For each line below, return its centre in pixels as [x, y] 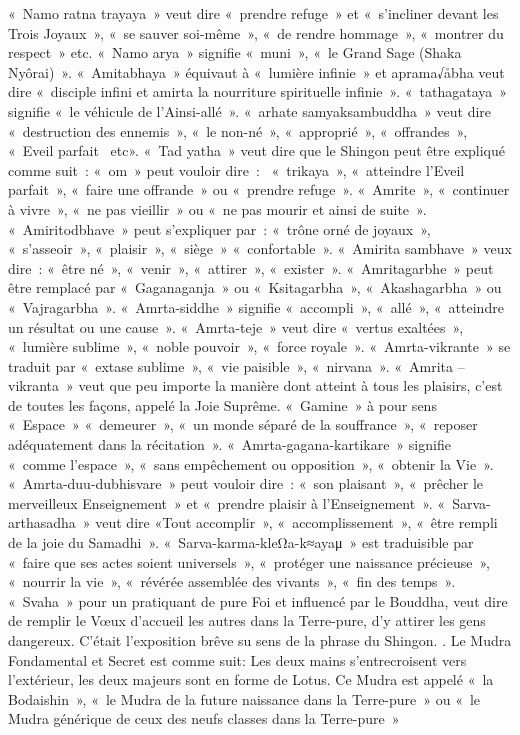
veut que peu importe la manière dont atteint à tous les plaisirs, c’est [290, 385]
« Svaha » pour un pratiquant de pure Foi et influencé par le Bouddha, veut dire [258, 600]
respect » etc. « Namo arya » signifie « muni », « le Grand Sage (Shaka [235, 52]
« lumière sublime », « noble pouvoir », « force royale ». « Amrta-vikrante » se [259, 346]
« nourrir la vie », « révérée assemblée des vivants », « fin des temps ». [232, 581]
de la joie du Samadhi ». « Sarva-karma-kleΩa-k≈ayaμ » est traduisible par [241, 542]
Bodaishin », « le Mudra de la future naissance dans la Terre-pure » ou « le [244, 698]
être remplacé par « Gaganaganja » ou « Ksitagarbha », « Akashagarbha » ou [255, 287]
